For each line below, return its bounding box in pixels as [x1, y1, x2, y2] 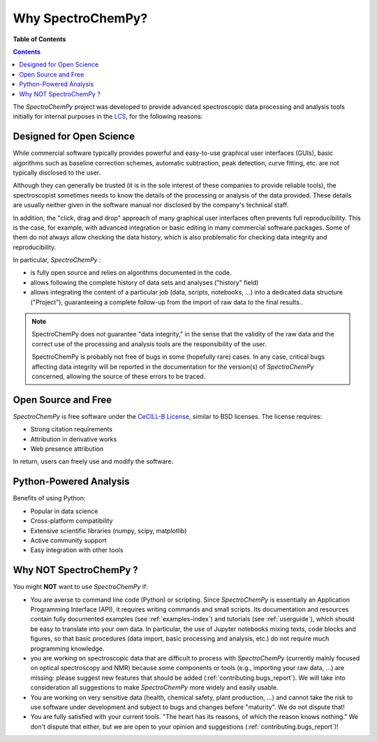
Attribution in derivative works [30, 435, 117, 443]
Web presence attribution [30, 445, 104, 453]
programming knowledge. [30, 644, 105, 653]
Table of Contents [13, 35, 66, 43]
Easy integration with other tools [30, 546, 124, 554]
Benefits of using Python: [13, 494, 87, 503]
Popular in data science [30, 507, 98, 515]
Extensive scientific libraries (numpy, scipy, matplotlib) [30, 526, 187, 535]
